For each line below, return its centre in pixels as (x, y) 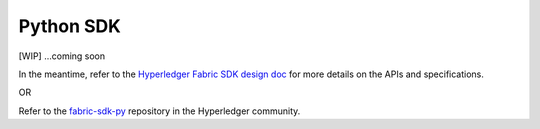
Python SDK (70, 26)
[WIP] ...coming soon (62, 56)
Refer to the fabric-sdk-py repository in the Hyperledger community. (159, 111)
